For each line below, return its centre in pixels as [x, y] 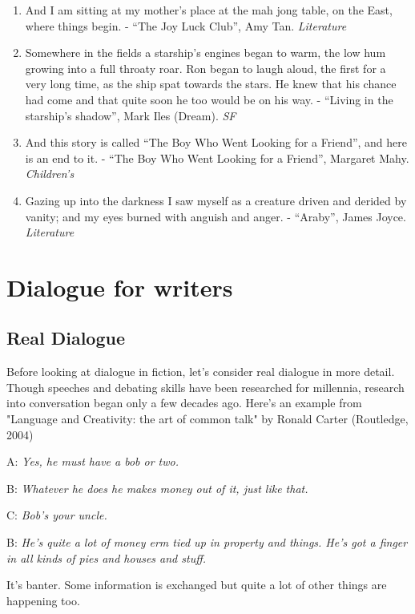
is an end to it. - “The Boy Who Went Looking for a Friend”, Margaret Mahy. [217, 158]
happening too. [43, 600]
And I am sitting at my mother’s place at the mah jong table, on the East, [209, 10]
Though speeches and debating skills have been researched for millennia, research [205, 387]
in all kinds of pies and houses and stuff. [107, 557]
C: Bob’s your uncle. [57, 515]
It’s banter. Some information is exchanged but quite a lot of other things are [197, 585]
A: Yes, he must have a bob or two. [93, 461]
